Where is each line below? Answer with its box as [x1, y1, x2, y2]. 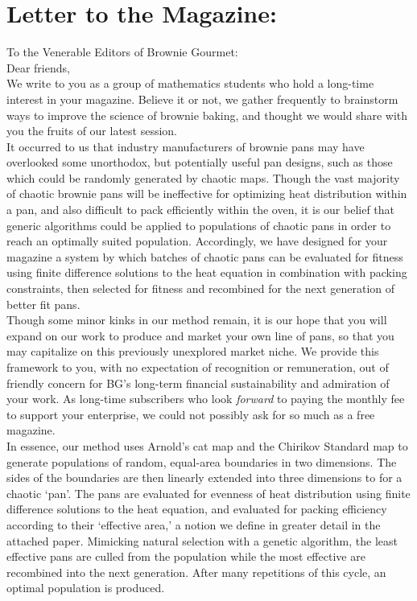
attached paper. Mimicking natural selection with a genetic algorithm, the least [6, 532, 398, 549]
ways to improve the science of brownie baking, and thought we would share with [6, 106, 408, 123]
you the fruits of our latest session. [6, 122, 178, 139]
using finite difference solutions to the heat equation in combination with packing [6, 264, 407, 281]
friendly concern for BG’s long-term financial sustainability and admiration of [6, 374, 390, 391]
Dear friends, [6, 59, 70, 76]
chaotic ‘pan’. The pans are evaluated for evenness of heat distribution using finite [6, 484, 411, 501]
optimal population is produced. [6, 579, 165, 596]
